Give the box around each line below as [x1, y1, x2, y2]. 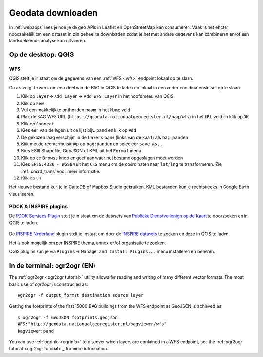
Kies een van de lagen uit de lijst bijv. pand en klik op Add [21, 127, 136, 133]
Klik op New [21, 100, 44, 106]
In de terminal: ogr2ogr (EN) [9, 262, 96, 270]
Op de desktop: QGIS [9, 51, 74, 59]
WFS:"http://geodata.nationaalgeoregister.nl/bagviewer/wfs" [18, 321, 167, 327]
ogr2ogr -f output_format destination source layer [18, 292, 144, 298]
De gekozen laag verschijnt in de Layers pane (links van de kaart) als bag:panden [21, 134, 188, 140]
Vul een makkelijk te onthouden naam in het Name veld [21, 107, 130, 113]
